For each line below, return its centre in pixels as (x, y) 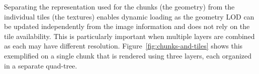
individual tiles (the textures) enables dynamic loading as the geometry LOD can (129, 16)
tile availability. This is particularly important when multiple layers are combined (129, 36)
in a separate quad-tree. (41, 65)
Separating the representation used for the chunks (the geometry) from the (119, 6)
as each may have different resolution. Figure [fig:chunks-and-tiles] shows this (123, 46)
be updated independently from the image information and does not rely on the (127, 26)
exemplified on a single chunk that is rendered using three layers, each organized (128, 55)
